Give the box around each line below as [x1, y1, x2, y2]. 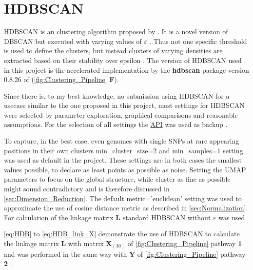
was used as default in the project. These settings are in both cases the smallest [4, 155, 242, 165]
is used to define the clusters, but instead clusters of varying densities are [4, 45, 223, 56]
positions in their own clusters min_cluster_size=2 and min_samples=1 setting [4, 145, 243, 155]
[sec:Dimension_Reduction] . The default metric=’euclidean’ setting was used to [4, 193, 242, 203]
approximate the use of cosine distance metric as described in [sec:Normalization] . [4, 203, 248, 213]
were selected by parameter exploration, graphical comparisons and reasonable [4, 109, 238, 120]
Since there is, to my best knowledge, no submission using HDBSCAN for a [4, 90, 230, 101]
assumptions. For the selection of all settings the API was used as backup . [4, 119, 228, 129]
